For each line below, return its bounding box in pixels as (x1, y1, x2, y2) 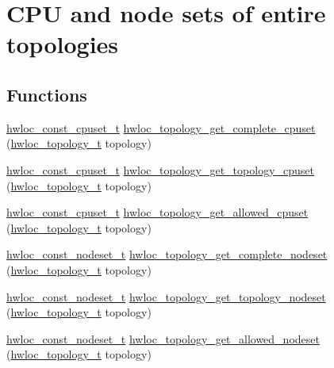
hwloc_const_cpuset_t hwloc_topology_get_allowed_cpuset (6, 204, 309, 220)
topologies (6, 28, 119, 60)
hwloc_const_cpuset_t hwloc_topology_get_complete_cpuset (6, 119, 316, 136)
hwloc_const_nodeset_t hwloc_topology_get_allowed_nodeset (6, 330, 320, 347)
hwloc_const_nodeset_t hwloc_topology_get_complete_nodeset (6, 246, 328, 263)
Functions (6, 82, 87, 106)
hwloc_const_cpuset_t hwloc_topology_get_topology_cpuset (6, 161, 314, 178)
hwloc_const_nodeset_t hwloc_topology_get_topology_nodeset (6, 288, 326, 305)
